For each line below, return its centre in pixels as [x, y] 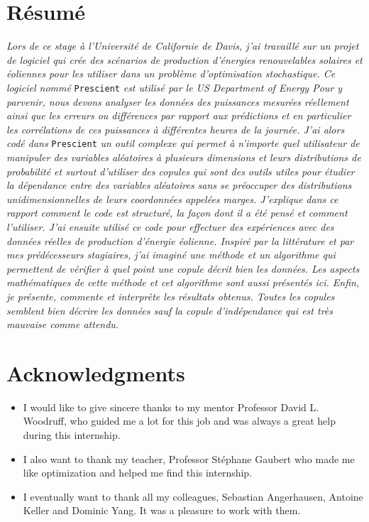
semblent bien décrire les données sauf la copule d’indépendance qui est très [170, 310]
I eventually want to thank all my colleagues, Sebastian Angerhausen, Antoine [193, 496]
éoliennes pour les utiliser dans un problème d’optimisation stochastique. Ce [171, 74]
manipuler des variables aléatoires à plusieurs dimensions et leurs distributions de [184, 157]
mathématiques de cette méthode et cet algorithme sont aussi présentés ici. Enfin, [183, 282]
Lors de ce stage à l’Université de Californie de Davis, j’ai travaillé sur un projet [183, 46]
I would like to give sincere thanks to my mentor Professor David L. [171, 407]
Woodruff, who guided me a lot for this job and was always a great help [179, 421]
